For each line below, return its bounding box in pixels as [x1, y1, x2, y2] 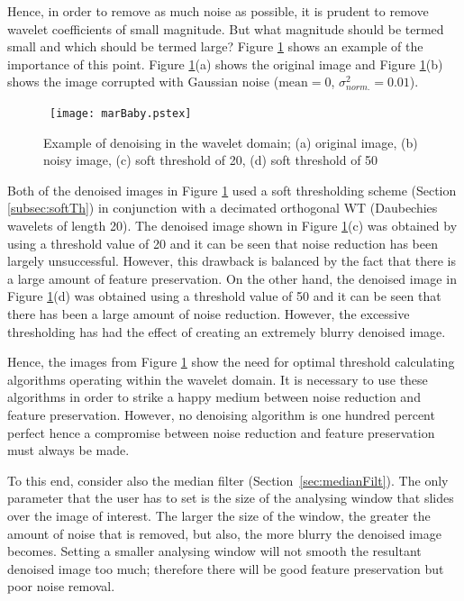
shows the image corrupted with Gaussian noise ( [7, 72, 279, 91]
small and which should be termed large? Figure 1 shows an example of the [7, 37, 423, 56]
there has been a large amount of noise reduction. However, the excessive [7, 304, 410, 323]
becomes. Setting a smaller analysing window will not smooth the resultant [7, 542, 422, 560]
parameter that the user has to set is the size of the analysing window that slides [7, 488, 454, 507]
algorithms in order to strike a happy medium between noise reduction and [7, 387, 421, 406]
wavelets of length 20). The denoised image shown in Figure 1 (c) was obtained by [7, 216, 458, 234]
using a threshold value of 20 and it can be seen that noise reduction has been [7, 233, 439, 252]
